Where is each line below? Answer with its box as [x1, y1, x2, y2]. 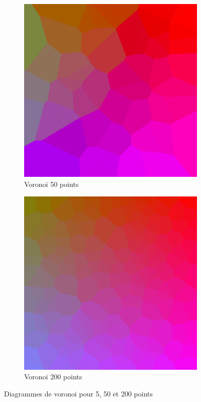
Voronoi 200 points [24, 371, 82, 382]
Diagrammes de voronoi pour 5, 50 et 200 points [4, 388, 153, 398]
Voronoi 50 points [24, 179, 79, 189]
